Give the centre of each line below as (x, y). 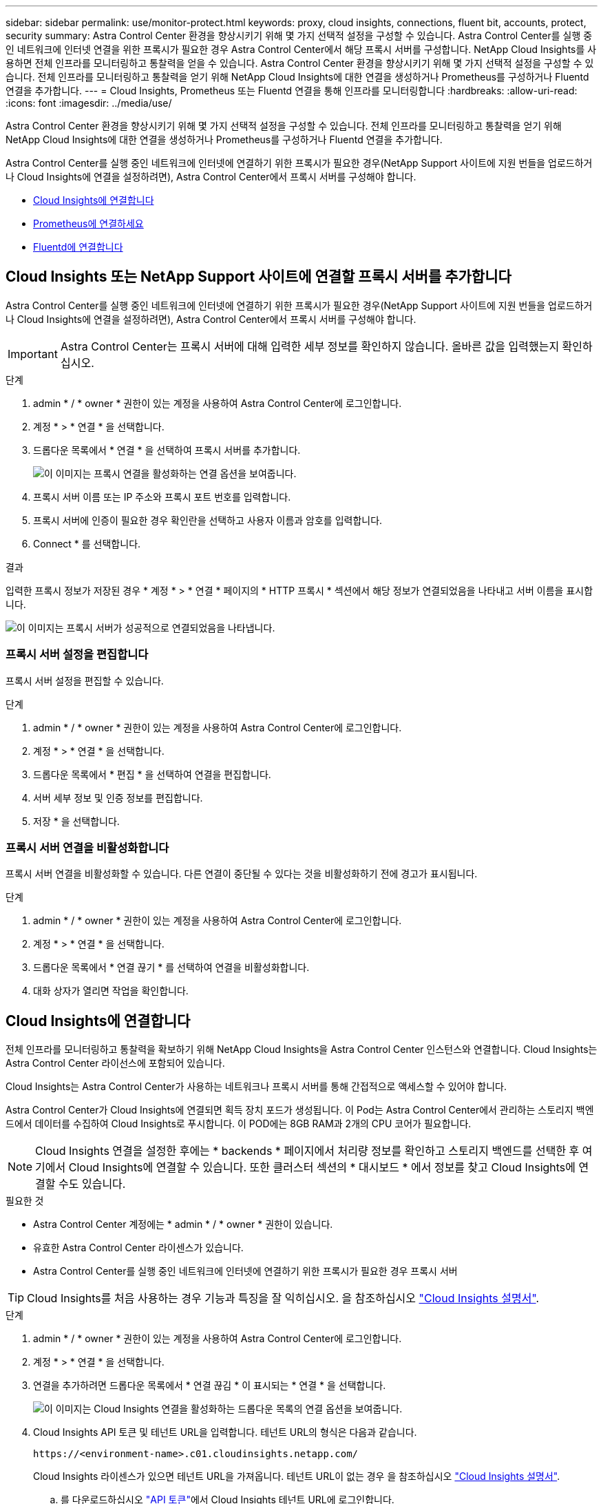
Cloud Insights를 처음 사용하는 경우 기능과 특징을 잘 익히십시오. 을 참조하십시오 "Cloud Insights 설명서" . (283, 1298)
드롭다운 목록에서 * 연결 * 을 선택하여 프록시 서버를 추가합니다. (167, 450)
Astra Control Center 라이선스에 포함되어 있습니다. (115, 1063)
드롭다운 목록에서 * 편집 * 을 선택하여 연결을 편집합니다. (152, 774)
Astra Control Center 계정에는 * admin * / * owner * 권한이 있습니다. (183, 1224)
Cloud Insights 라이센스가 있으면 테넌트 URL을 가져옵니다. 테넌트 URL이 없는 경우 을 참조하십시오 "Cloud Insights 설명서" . (297, 1476)
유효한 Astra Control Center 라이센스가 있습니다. (138, 1248)
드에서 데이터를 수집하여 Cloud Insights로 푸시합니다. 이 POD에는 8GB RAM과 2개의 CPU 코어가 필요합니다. (239, 1124)
